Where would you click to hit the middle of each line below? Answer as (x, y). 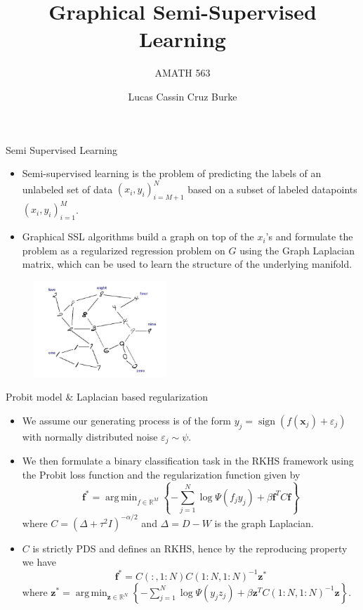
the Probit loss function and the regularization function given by (161, 474)
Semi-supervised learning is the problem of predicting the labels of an (172, 173)
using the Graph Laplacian (297, 250)
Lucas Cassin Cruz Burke (183, 96)
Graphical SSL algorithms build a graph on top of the (138, 236)
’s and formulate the (309, 236)
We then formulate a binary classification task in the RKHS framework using (188, 461)
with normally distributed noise (90, 436)
